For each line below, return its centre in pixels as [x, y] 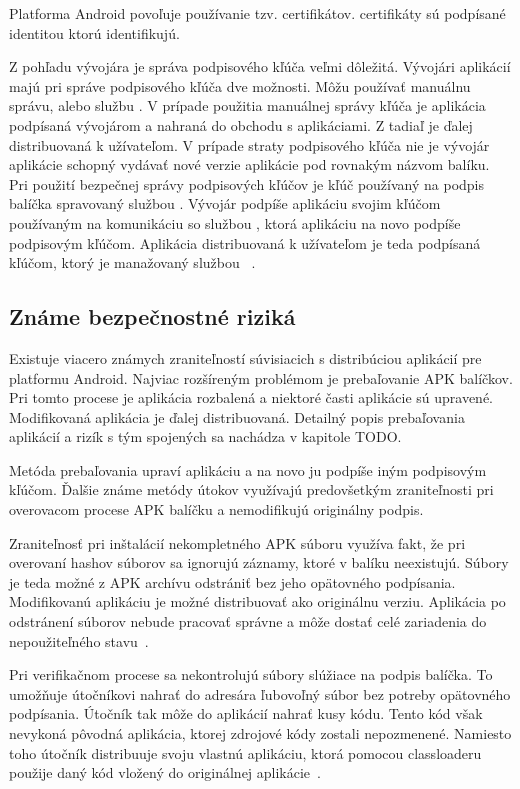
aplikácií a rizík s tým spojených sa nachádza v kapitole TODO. [205, 436]
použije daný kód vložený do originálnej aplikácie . [165, 772]
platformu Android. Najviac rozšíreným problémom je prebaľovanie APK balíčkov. [261, 377]
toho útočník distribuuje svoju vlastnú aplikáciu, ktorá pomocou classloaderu [245, 752]
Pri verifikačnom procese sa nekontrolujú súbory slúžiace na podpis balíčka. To [251, 674]
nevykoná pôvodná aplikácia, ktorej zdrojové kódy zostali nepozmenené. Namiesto [260, 733]
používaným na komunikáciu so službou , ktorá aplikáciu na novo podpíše [235, 222]
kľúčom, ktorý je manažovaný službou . [132, 262]
